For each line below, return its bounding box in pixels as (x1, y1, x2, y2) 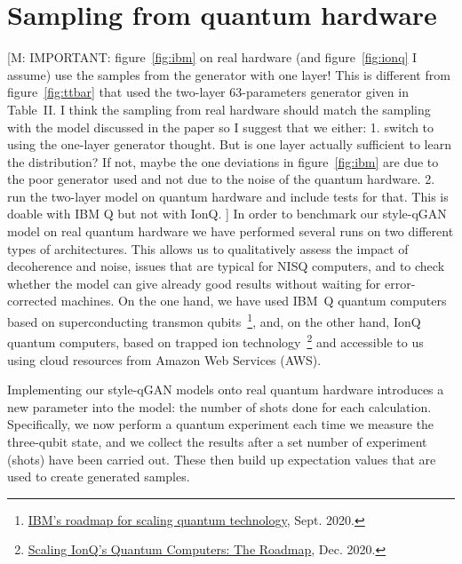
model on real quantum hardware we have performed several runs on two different (7, 222, 454, 241)
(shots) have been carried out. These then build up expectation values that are (7, 449, 436, 468)
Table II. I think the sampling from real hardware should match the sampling (7, 99, 431, 118)
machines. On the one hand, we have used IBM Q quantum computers (60, 291, 447, 310)
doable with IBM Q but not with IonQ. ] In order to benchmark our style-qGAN (7, 204, 447, 223)
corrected (7, 291, 58, 310)
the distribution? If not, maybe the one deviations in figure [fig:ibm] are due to (7, 152, 439, 171)
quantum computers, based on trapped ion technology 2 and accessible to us (7, 330, 424, 351)
